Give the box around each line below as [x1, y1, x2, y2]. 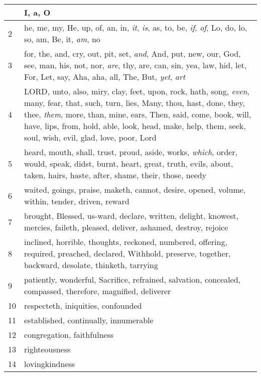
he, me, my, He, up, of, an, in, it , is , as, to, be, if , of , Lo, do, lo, [24, 22, 247, 33]
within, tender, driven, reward [24, 195, 129, 207]
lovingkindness [24, 358, 75, 369]
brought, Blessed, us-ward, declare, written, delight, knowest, [24, 210, 238, 221]
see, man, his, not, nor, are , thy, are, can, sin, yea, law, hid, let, [24, 59, 247, 71]
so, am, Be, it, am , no [24, 33, 100, 45]
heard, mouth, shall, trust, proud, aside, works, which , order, [24, 146, 237, 158]
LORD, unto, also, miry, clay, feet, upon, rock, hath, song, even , [24, 85, 249, 97]
